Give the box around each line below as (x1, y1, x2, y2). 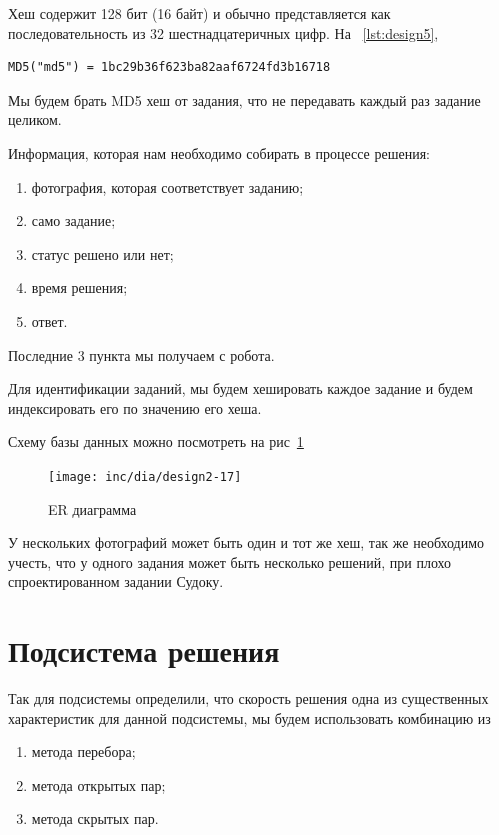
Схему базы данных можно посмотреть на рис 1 (8, 431, 304, 452)
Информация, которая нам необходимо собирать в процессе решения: (8, 142, 430, 163)
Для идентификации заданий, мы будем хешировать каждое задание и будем (8, 378, 473, 399)
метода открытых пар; (31, 774, 166, 795)
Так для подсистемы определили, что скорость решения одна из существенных (8, 688, 489, 709)
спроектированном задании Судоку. (8, 571, 224, 592)
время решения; (31, 277, 128, 298)
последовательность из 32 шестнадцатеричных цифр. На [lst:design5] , (8, 22, 439, 43)
